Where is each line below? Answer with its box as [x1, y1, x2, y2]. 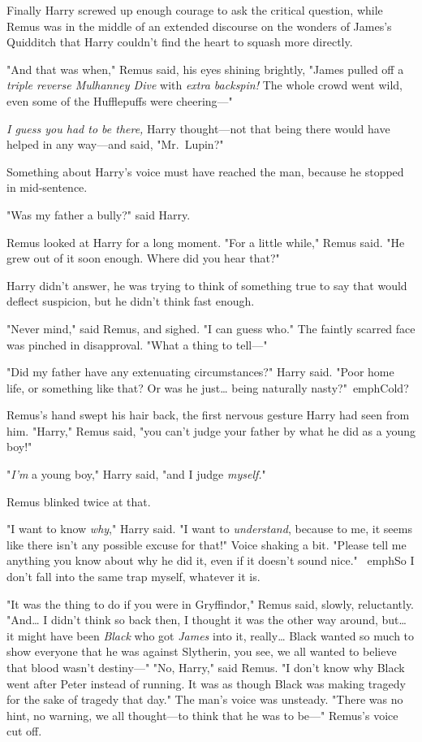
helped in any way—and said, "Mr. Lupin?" [6, 136, 224, 153]
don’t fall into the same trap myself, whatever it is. [6, 568, 261, 585]
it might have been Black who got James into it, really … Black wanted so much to [6, 627, 415, 644]
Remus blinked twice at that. [6, 492, 151, 510]
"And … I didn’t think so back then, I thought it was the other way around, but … [6, 611, 407, 628]
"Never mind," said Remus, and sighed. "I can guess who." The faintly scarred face [6, 319, 416, 336]
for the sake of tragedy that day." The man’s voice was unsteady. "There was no [6, 691, 403, 708]
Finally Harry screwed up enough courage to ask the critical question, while [6, 2, 383, 18]
